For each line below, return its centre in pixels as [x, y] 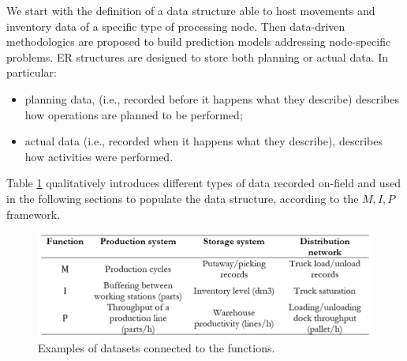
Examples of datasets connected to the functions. [157, 347]
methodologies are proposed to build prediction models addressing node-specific [199, 41]
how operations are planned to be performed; [134, 114]
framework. [34, 214]
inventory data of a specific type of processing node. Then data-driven [176, 26]
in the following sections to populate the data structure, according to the [183, 198]
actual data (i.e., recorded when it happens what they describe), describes [203, 141]
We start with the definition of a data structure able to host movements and [191, 10]
